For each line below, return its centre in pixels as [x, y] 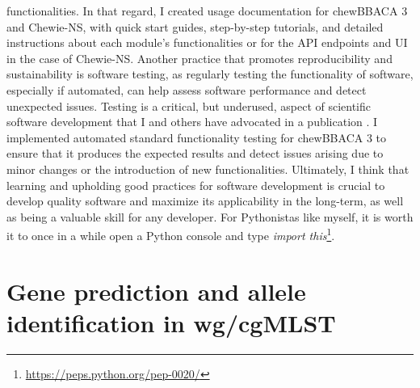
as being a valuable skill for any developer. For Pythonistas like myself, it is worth [210, 216]
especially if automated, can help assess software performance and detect [187, 89]
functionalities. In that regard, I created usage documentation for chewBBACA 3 [207, 11]
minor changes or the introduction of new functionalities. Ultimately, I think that [208, 169]
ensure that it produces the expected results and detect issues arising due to [195, 153]
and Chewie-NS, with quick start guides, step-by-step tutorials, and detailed [195, 26]
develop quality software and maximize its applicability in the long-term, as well [205, 201]
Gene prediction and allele [156, 291]
